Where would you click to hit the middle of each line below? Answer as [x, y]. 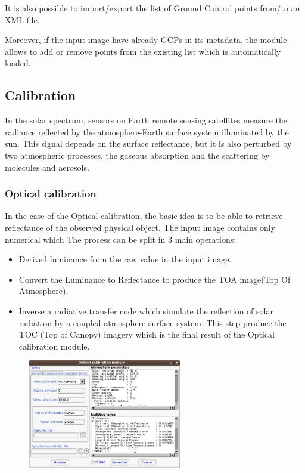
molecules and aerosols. [47, 167]
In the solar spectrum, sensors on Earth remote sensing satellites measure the [146, 120]
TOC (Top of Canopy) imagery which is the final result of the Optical [147, 334]
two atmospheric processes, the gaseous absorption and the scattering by [137, 155]
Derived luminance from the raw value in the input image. [125, 259]
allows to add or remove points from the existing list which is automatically [143, 51]
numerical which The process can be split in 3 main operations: [121, 239]
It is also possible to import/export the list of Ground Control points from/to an [152, 8]
